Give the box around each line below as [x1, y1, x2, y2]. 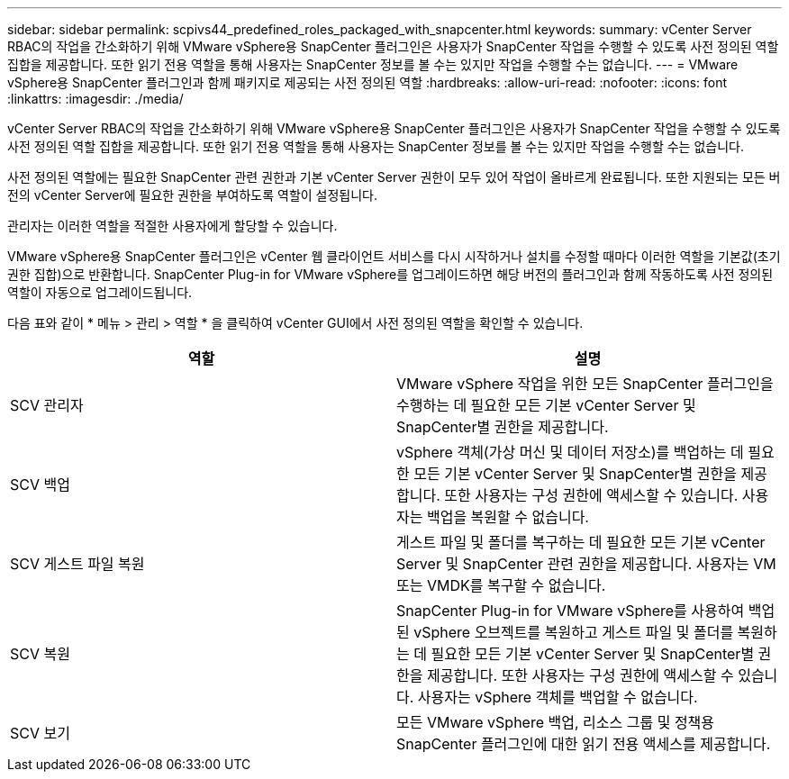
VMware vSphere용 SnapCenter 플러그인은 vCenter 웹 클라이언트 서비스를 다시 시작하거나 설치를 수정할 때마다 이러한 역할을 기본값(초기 [7, 249, 781, 264]
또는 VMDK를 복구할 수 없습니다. [396, 576, 606, 594]
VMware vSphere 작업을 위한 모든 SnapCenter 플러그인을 [396, 375, 774, 393]
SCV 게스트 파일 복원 [10, 555, 145, 573]
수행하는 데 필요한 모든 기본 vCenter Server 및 [396, 396, 696, 414]
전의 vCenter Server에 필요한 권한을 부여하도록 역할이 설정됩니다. [7, 187, 378, 203]
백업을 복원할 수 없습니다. [426, 508, 589, 526]
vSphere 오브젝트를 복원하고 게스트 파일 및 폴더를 [413, 623, 734, 641]
